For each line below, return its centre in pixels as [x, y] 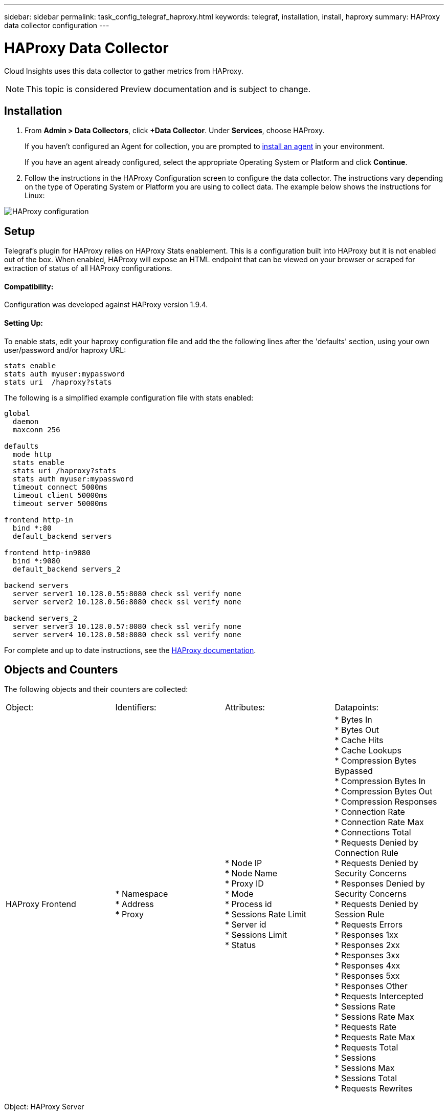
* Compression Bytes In [380, 781]
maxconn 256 [36, 429]
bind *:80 [32, 528]
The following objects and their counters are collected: [96, 689]
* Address [135, 904]
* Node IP [244, 863]
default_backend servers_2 [66, 569]
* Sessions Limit [256, 935]
